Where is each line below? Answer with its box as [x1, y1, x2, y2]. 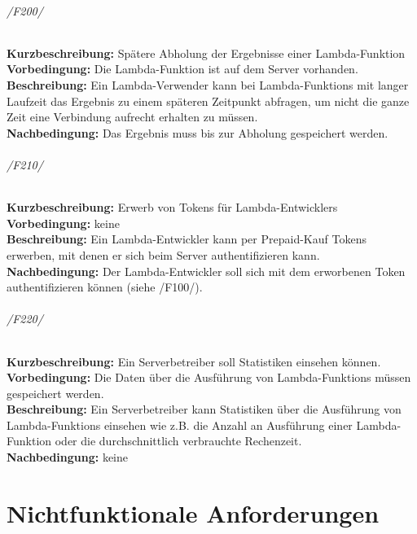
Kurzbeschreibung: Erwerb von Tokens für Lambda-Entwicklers [7, 199, 338, 216]
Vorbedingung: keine [7, 214, 120, 231]
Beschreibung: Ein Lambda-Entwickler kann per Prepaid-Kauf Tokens [7, 230, 367, 247]
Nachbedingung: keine [7, 449, 128, 466]
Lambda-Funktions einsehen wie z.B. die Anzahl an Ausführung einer [7, 416, 353, 433]
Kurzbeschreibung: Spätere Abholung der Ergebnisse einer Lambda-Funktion [7, 44, 406, 61]
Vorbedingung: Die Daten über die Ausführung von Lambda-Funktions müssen [7, 369, 411, 386]
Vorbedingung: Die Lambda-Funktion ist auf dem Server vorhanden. [7, 60, 358, 77]
